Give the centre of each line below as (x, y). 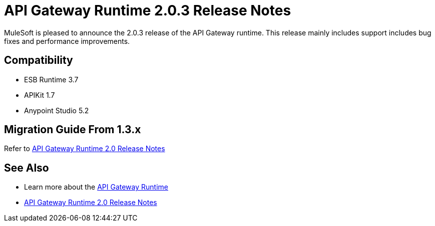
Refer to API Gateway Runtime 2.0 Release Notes (85, 149)
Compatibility (39, 60)
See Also (27, 168)
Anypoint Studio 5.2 (57, 110)
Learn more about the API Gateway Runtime (96, 187)
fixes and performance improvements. (67, 41)
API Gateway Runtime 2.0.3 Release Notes (148, 10)
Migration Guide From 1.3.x (73, 130)
